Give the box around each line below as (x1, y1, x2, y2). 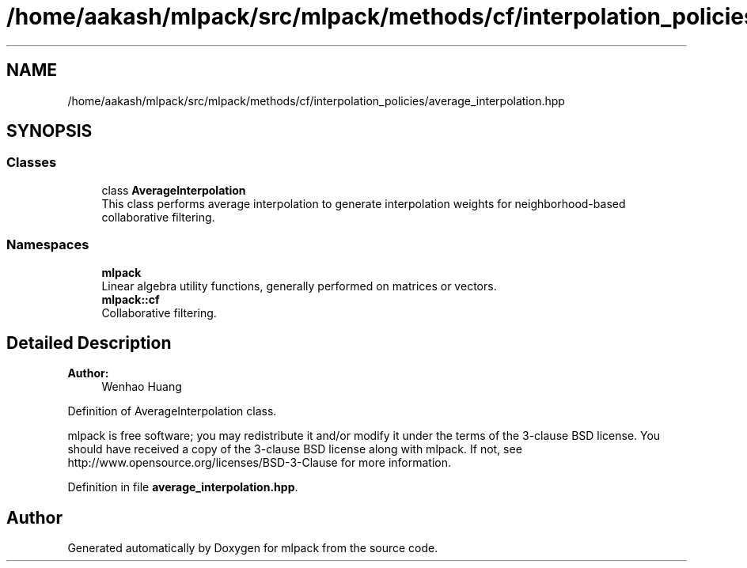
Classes (6, 154, 57, 171)
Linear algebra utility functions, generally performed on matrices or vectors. (101, 278, 497, 293)
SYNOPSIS (6, 121, 93, 142)
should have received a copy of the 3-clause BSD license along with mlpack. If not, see (67, 442, 522, 456)
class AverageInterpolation (101, 183, 246, 197)
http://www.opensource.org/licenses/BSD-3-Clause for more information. (67, 456, 451, 470)
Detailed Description (6, 332, 172, 353)
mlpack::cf (101, 292, 160, 306)
